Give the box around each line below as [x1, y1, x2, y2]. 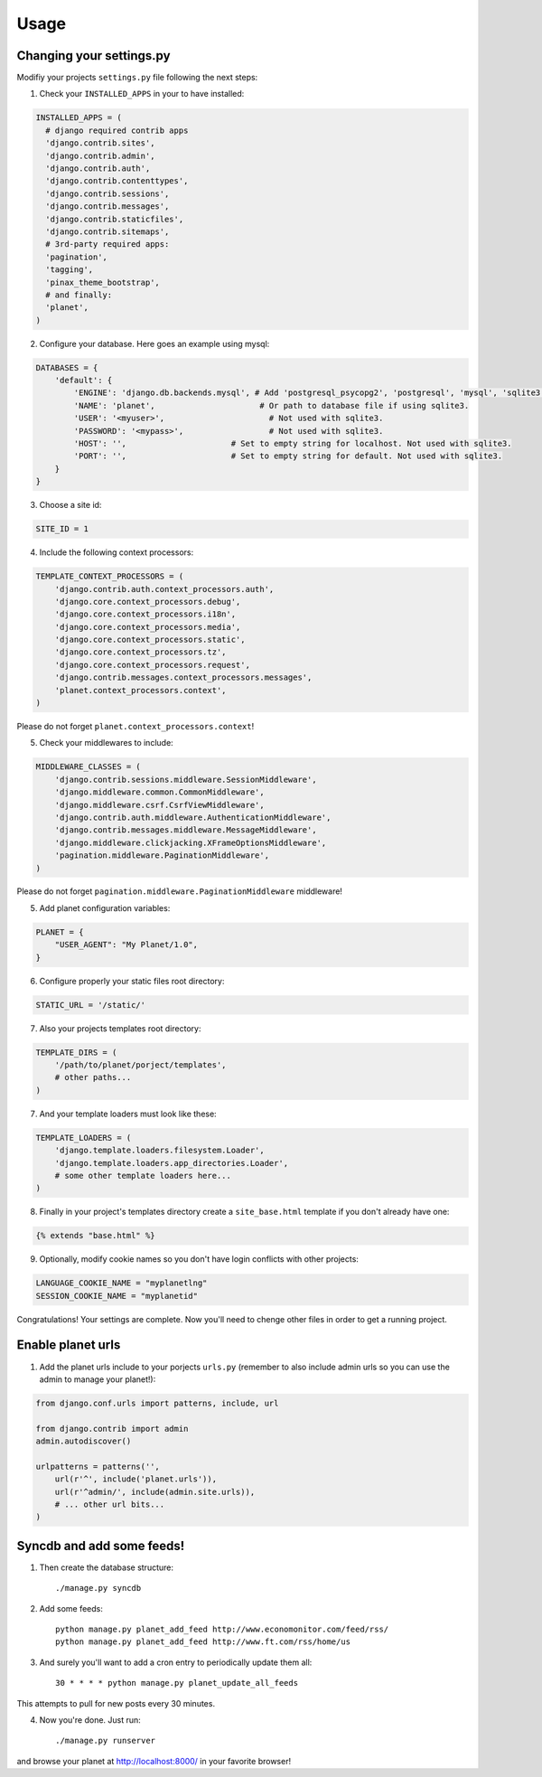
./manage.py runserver [55, 1735, 156, 1746]
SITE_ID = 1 [35, 524, 89, 534]
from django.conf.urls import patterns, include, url [35, 1397, 279, 1408]
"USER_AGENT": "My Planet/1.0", [54, 940, 199, 950]
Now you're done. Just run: [39, 1715, 142, 1725]
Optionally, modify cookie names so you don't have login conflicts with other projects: [39, 1254, 359, 1265]
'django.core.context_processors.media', [54, 622, 241, 632]
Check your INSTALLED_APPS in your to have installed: [39, 89, 245, 99]
